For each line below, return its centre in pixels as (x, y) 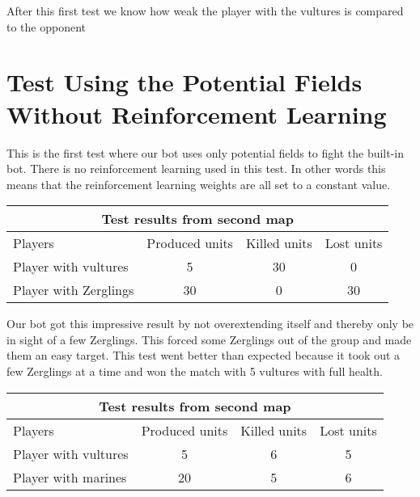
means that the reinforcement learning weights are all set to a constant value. (199, 184)
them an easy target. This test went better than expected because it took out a (204, 355)
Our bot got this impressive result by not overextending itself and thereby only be (210, 324)
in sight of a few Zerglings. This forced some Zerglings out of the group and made (209, 339)
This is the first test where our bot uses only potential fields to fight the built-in (206, 152)
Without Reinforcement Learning (197, 114)
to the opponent (47, 26)
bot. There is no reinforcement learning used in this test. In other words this (196, 168)
